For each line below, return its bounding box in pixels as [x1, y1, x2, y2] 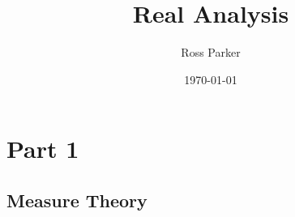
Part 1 [6, 132, 79, 165]
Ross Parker [181, 44, 241, 61]
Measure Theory [6, 187, 147, 212]
